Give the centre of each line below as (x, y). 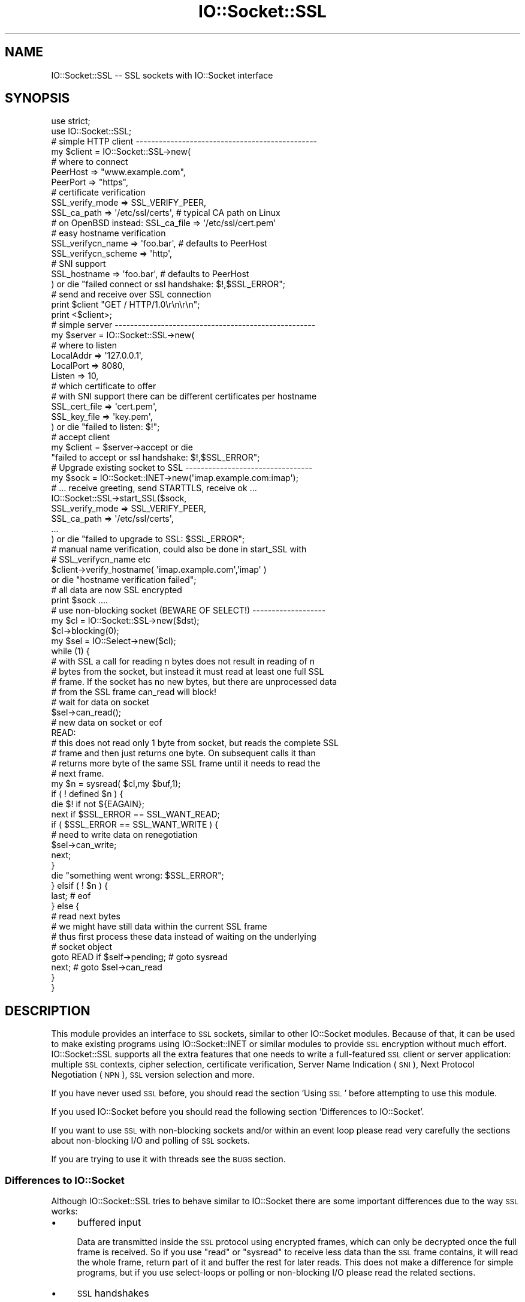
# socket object (82, 947)
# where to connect (90, 162)
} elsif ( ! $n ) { (79, 886)
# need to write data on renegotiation (124, 835)
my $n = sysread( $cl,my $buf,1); (116, 784)
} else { (65, 906)
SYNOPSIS (37, 98)
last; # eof (71, 896)
